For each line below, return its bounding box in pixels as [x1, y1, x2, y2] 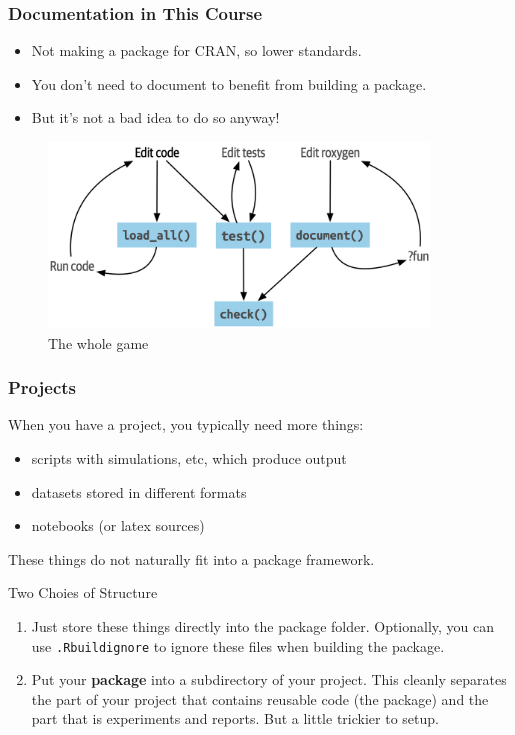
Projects [8, 375, 77, 400]
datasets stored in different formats [31, 481, 247, 502]
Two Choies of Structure [8, 582, 158, 603]
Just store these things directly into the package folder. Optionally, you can [31, 616, 495, 637]
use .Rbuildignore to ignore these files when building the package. [31, 635, 445, 656]
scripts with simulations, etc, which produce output [31, 448, 347, 469]
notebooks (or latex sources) [31, 515, 205, 536]
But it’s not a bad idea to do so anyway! [31, 107, 280, 128]
